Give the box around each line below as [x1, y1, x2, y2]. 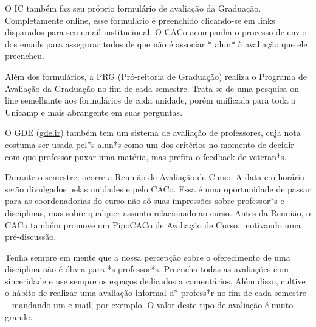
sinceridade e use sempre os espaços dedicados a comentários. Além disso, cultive [5, 274, 306, 287]
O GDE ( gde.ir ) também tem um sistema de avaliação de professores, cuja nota [5, 126, 301, 139]
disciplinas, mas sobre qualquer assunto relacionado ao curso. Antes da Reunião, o [5, 206, 311, 219]
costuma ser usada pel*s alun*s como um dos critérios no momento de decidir [5, 138, 294, 150]
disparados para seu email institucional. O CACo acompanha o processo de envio [5, 26, 307, 38]
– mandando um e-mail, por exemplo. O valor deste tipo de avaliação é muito [5, 298, 294, 311]
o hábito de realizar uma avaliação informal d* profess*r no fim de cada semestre [5, 286, 306, 299]
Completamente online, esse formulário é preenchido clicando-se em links [5, 13, 275, 26]
